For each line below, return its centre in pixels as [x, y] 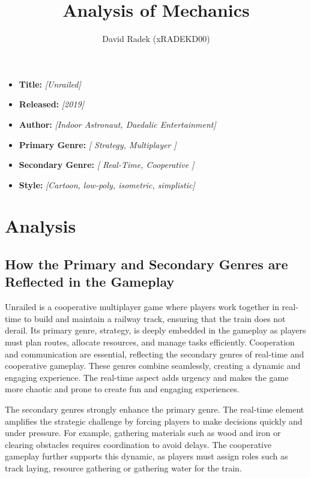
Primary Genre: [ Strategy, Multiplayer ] [98, 144]
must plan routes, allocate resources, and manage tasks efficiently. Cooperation [150, 342]
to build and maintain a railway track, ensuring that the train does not [155, 318]
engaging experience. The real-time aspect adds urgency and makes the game [147, 377]
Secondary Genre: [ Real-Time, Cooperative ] [107, 165]
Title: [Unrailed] [50, 84]
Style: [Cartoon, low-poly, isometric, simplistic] [107, 184]
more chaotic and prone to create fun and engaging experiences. [122, 389]
